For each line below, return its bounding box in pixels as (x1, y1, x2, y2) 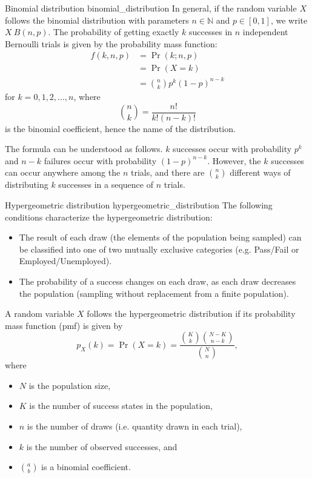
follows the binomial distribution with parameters (5, 13, 189, 26)
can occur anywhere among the (5, 166, 121, 179)
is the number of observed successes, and (26, 440, 178, 453)
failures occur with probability (44, 154, 157, 167)
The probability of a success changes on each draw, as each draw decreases (19, 274, 296, 287)
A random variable (5, 307, 75, 320)
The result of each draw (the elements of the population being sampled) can (19, 231, 302, 244)
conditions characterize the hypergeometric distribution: (5, 210, 213, 223)
